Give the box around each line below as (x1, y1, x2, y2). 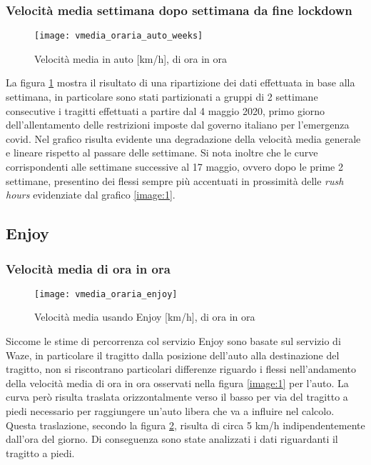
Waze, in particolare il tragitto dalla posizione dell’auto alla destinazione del (6, 347, 340, 362)
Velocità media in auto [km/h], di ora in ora (34, 51, 227, 66)
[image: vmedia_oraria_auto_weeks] (34, 31, 203, 41)
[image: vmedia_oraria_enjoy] (34, 289, 178, 299)
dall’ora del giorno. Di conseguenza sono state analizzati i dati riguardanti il (6, 431, 338, 446)
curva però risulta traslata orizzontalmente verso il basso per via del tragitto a (6, 389, 348, 404)
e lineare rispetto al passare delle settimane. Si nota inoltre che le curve (6, 145, 318, 160)
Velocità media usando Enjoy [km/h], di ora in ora (34, 309, 255, 324)
